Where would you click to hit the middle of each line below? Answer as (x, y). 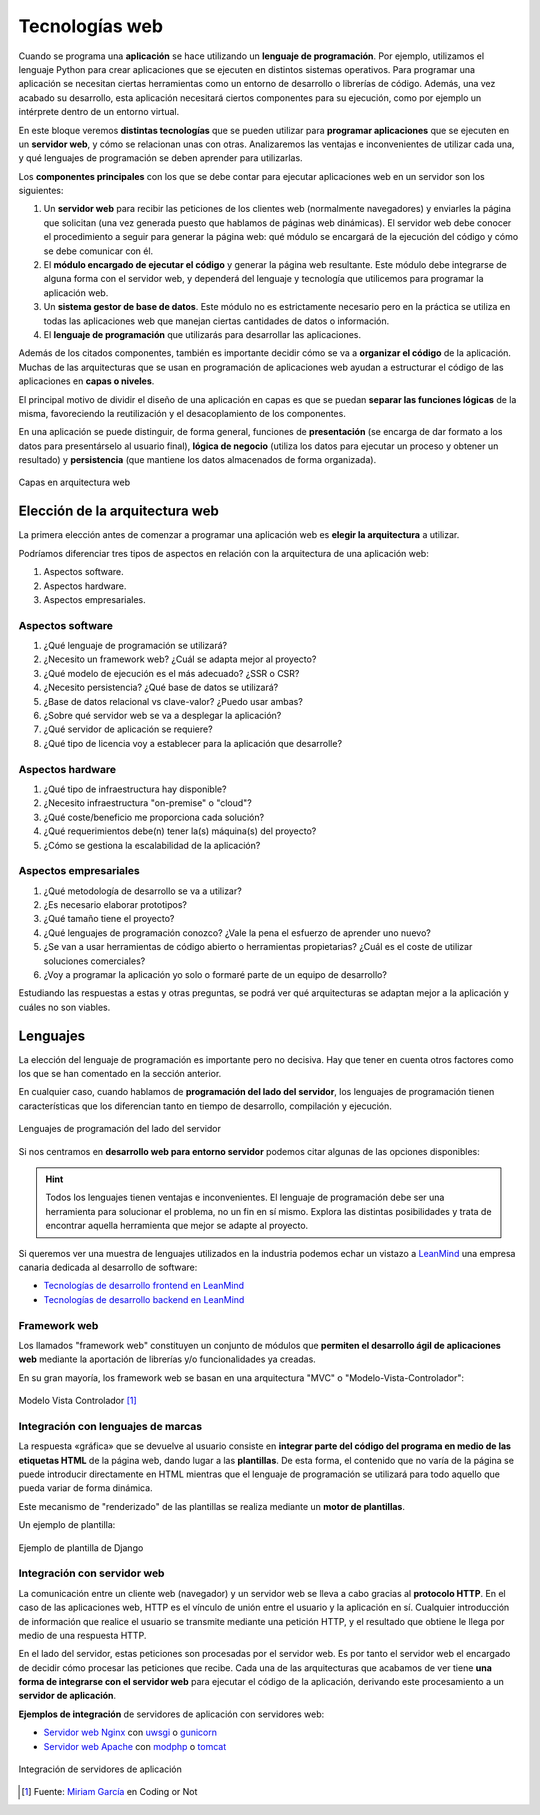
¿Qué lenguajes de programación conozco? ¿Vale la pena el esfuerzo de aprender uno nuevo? (237, 932)
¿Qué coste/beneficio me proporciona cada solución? (154, 817)
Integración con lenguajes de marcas (110, 1426)
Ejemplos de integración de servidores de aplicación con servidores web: (171, 1714)
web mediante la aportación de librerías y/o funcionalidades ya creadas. (167, 1359)
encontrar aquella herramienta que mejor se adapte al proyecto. (177, 1226)
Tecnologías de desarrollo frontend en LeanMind (144, 1286)
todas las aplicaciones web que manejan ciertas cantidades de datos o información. (216, 321)
